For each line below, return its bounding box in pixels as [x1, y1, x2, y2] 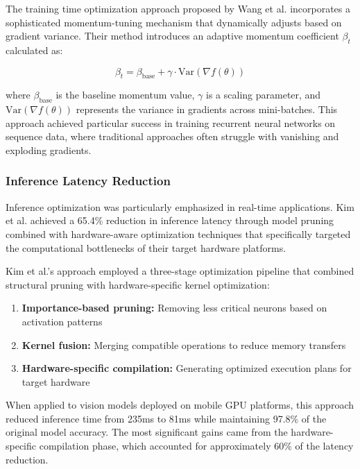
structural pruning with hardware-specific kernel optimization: [6, 277, 270, 291]
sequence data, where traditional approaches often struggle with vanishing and [6, 129, 339, 144]
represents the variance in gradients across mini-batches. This [76, 102, 338, 117]
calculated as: [6, 42, 63, 57]
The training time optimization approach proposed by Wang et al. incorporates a [6, 1, 351, 15]
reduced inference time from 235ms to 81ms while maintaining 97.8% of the [6, 411, 327, 425]
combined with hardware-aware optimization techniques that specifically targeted [6, 226, 351, 241]
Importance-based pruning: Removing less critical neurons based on [22, 300, 327, 315]
